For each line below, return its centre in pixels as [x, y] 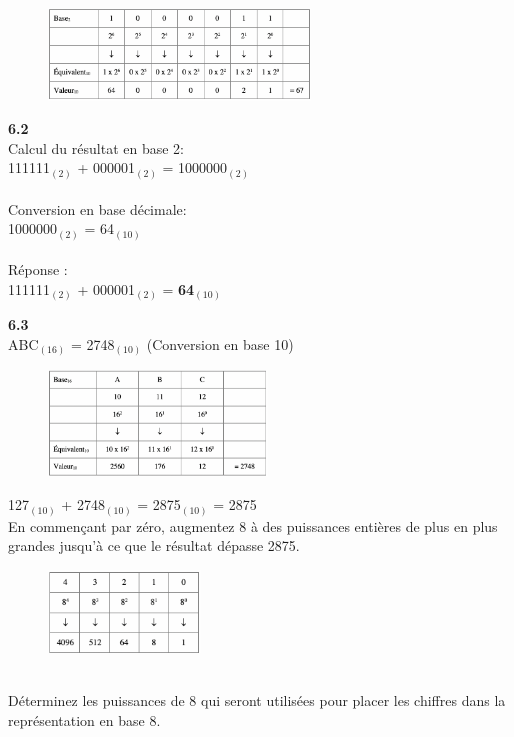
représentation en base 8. [84, 719]
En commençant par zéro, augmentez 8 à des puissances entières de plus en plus [253, 525]
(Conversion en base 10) [220, 343]
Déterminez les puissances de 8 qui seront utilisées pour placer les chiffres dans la [257, 699]
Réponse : [38, 269]
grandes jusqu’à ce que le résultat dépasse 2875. [154, 545]
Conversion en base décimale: [97, 208]
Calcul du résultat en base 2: [96, 147]
